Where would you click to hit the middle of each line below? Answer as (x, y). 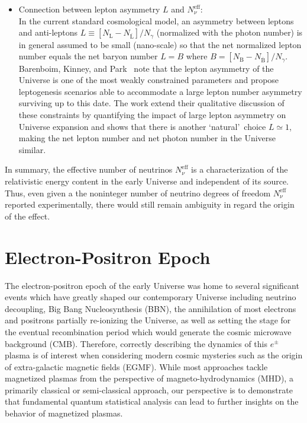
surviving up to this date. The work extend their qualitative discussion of (151, 103)
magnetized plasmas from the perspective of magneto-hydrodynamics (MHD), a (149, 378)
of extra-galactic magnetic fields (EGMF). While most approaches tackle (136, 366)
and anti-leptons (48, 32)
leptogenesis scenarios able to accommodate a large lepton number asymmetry (160, 91)
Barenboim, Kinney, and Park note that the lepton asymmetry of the (146, 68)
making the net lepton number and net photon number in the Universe (147, 138)
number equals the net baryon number (88, 56)
